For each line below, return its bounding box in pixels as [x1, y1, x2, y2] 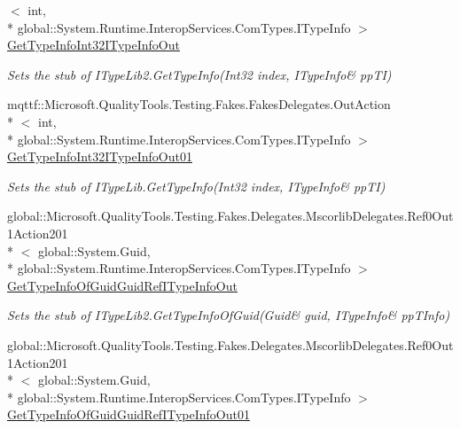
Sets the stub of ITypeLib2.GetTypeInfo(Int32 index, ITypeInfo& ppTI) [7, 65, 392, 83]
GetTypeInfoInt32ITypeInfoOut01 [7, 147, 192, 166]
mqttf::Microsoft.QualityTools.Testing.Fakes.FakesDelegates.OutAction [7, 95, 391, 113]
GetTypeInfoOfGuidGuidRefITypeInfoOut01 [7, 405, 250, 424]
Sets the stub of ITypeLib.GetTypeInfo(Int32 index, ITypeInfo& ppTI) [7, 176, 386, 195]
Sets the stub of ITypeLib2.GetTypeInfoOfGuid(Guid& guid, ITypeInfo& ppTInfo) [7, 306, 450, 324]
